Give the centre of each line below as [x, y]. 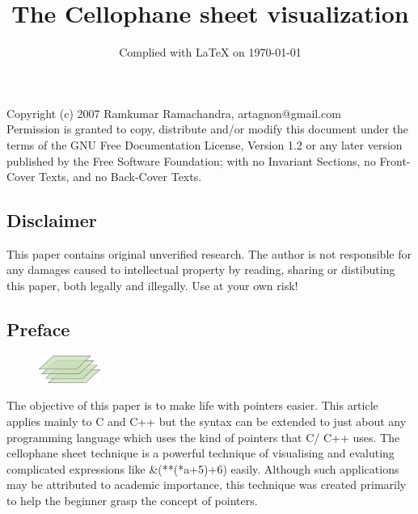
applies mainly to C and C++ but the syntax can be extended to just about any [207, 421]
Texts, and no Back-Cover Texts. [120, 177]
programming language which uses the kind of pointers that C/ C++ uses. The [203, 437]
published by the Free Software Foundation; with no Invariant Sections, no [191, 160]
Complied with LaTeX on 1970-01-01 [210, 52]
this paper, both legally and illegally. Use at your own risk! [152, 286]
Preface [38, 329]
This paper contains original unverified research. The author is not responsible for [209, 253]
